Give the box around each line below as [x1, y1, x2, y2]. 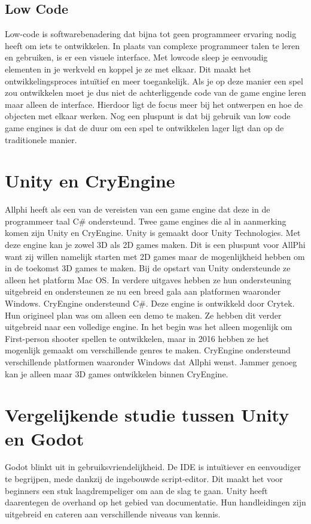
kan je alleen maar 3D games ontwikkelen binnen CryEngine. [5, 367, 228, 380]
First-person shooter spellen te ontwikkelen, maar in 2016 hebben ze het [5, 332, 269, 344]
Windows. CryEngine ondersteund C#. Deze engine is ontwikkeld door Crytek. [5, 297, 295, 310]
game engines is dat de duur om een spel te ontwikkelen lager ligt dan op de [5, 121, 284, 134]
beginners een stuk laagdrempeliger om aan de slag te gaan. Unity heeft [5, 484, 268, 496]
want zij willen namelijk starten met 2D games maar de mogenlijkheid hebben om [5, 250, 305, 262]
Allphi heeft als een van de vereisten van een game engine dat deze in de [5, 203, 270, 216]
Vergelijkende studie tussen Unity [5, 402, 289, 427]
